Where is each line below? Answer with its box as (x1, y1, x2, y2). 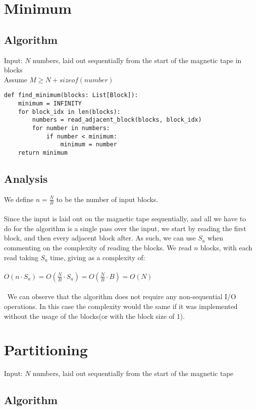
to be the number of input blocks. (56, 194, 158, 204)
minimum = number (60, 141, 117, 148)
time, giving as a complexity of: (50, 252, 146, 262)
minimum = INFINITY (18, 100, 82, 107)
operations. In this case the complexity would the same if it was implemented (4, 301, 238, 311)
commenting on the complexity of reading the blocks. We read (4, 242, 192, 253)
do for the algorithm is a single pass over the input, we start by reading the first (4, 223, 247, 233)
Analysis (4, 171, 48, 186)
